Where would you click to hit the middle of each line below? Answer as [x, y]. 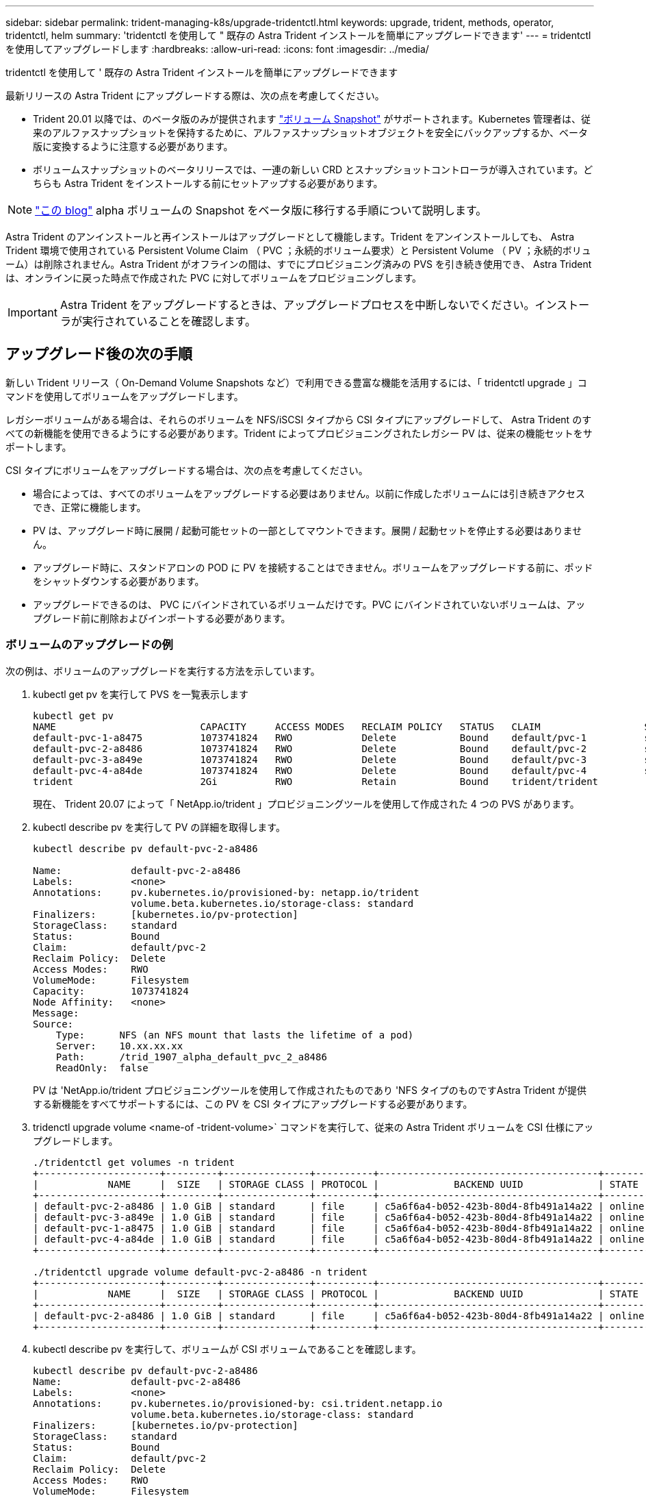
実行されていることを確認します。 [169, 321]
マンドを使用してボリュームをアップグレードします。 [125, 396]
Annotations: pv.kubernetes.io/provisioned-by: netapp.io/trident [226, 892]
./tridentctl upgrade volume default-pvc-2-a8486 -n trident [200, 1272]
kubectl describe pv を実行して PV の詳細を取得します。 [159, 827]
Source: [53, 1024]
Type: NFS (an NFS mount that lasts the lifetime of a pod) [235, 1035]
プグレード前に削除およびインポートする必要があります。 [162, 618]
